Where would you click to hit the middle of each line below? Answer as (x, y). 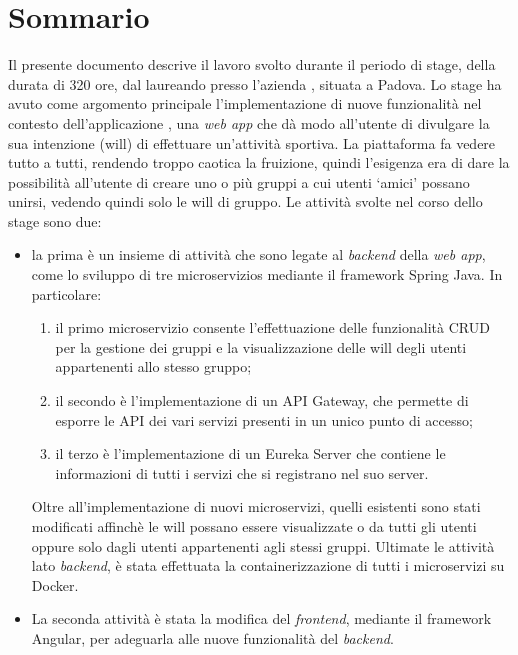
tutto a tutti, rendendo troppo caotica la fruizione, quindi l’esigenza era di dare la (259, 162)
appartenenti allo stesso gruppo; (153, 366)
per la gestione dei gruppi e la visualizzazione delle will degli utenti (261, 346)
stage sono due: (55, 220)
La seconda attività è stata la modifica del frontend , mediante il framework (261, 618)
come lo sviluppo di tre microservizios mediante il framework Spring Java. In (267, 274)
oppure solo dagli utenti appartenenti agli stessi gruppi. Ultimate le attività (263, 545)
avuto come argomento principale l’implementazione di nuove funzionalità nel (245, 103)
